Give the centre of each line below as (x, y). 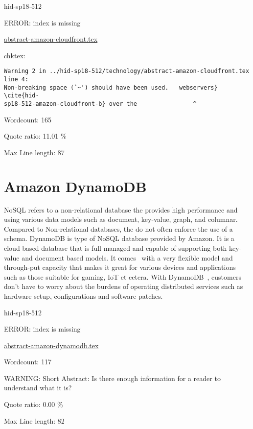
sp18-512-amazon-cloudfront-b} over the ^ (100, 104)
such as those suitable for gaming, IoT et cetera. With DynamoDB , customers (123, 276)
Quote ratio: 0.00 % (34, 404)
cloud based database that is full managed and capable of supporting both (115, 248)
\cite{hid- (22, 96)
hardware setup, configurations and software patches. (83, 296)
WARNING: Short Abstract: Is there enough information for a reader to (112, 378)
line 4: (16, 80)
